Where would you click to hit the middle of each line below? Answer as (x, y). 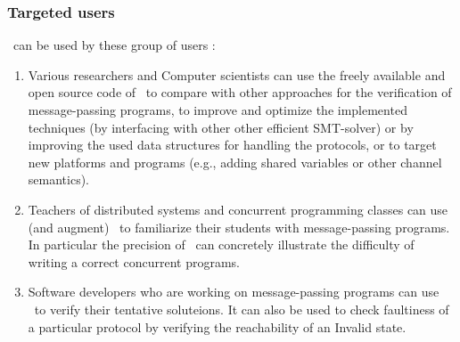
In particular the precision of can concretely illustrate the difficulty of (221, 244)
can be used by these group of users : (114, 45)
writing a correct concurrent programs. (134, 261)
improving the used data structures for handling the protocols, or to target (232, 145)
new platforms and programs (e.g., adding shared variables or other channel (235, 162)
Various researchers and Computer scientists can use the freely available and (237, 74)
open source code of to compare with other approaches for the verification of (240, 92)
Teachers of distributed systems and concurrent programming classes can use (238, 209)
